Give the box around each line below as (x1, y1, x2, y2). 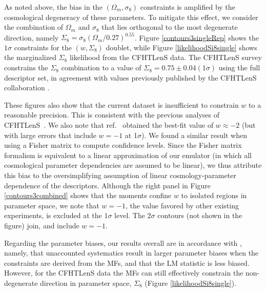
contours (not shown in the (157, 210, 242, 221)
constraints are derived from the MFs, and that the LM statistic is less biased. (4, 257, 250, 268)
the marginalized (4, 52, 56, 63)
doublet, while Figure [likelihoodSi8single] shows (106, 42, 257, 52)
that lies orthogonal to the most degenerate (101, 22, 238, 32)
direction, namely (4, 32, 59, 43)
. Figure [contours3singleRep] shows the (134, 32, 259, 43)
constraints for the (14, 42, 72, 52)
